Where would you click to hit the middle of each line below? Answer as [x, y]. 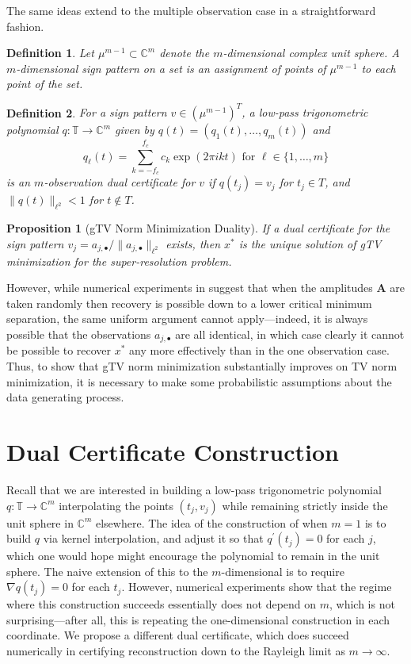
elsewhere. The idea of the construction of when [211, 522]
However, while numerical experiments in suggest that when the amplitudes [190, 288]
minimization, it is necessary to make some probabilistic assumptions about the [199, 381]
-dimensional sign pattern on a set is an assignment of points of [171, 68]
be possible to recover [59, 350]
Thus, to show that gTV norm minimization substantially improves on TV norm [202, 366]
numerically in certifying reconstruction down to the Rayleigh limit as [176, 651]
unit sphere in [40, 522]
